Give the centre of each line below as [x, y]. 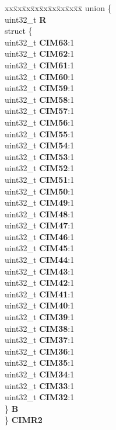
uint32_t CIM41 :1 [40, 294]
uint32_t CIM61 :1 [40, 65]
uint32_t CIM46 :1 [40, 236]
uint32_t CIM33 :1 [40, 385]
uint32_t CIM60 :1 [40, 76]
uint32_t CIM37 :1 [40, 340]
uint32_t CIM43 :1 [40, 271]
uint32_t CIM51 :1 [40, 179]
